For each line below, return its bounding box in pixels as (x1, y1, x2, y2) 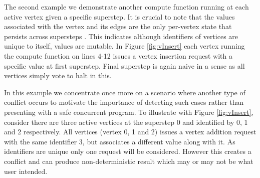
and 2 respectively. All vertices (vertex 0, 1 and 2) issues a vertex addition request (4, 126, 256, 137)
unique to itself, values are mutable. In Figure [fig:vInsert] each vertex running (4, 41, 245, 51)
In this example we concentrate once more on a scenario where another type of (4, 87, 245, 97)
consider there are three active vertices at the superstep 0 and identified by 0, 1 (4, 116, 248, 127)
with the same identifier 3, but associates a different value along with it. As (4, 136, 235, 146)
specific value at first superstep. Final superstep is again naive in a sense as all (4, 60, 245, 71)
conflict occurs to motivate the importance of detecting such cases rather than (4, 97, 244, 107)
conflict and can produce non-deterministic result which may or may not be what (4, 155, 253, 166)
